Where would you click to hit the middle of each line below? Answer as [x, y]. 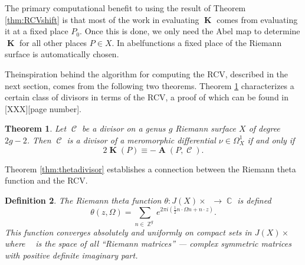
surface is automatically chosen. [62, 54]
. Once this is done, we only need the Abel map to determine [190, 31]
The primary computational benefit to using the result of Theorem [125, 8]
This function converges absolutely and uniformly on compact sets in [128, 232]
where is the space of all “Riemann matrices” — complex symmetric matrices [148, 243]
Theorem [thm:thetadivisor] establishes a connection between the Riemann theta [150, 169]
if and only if [271, 140]
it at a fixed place [37, 31]
